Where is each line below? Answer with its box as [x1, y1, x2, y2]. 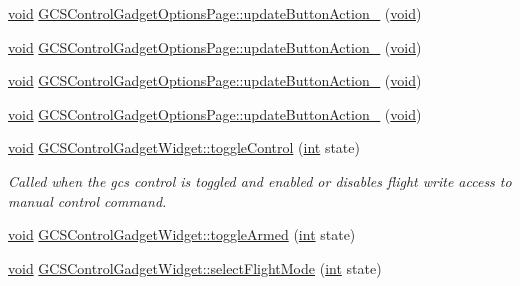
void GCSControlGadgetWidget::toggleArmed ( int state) [8, 224, 356, 245]
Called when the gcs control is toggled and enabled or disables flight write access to [8, 170, 512, 191]
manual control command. [8, 190, 167, 211]
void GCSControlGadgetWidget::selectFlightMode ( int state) [8, 257, 382, 278]
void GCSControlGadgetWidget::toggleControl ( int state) [8, 137, 360, 158]
